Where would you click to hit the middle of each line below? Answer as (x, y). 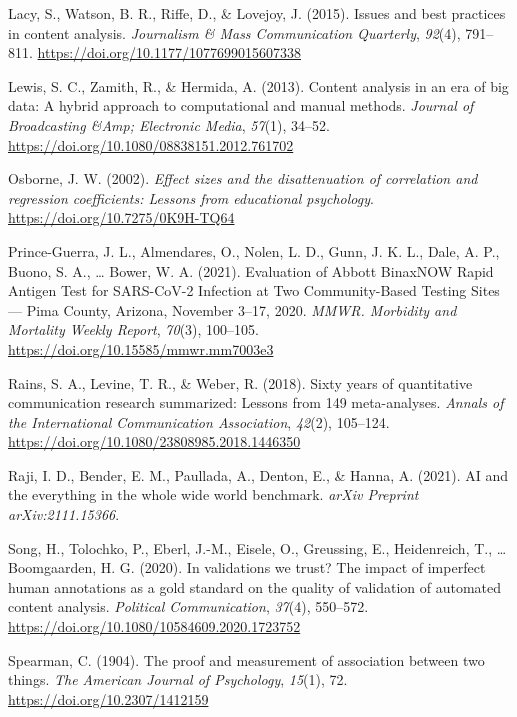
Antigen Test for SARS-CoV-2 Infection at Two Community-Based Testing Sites (254, 290)
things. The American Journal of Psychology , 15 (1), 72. (178, 679)
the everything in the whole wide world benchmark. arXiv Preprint (213, 494)
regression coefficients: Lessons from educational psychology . (191, 197)
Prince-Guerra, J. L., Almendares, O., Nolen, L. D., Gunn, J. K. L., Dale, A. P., (254, 250)
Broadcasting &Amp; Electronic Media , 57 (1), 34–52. (169, 124)
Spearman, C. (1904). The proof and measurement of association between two (246, 659)
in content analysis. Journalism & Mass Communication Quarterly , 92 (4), (234, 32)
